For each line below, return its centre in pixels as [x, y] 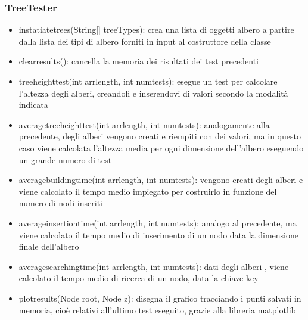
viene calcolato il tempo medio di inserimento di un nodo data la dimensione [158, 234]
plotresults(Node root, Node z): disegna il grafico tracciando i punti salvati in [160, 298]
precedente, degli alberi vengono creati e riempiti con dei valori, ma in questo [160, 136]
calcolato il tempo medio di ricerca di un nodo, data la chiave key [139, 278]
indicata [33, 105]
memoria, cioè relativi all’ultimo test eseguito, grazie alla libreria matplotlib [157, 310]
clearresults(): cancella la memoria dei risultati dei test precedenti [139, 61]
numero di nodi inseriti [60, 203]
